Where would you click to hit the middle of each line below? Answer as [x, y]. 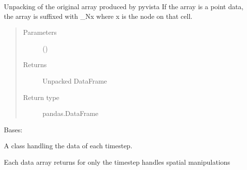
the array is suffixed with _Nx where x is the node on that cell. [98, 16]
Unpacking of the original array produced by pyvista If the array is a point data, [124, 6]
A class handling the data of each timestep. [68, 146]
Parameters [40, 32]
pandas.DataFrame [70, 113]
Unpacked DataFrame [75, 80]
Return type [41, 97]
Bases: [13, 129]
